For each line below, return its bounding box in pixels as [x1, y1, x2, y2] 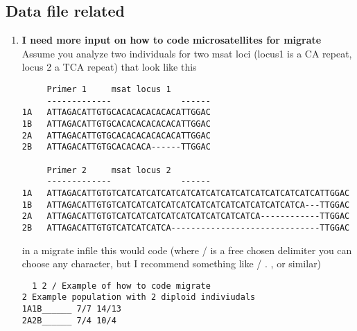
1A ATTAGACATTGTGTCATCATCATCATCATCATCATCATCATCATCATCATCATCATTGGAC [21, 188, 350, 198]
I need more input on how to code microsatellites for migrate [21, 33, 322, 47]
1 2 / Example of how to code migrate [32, 280, 211, 291]
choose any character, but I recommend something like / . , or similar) [21, 256, 322, 271]
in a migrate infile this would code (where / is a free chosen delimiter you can [21, 242, 352, 257]
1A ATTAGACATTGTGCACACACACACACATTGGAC [21, 107, 211, 118]
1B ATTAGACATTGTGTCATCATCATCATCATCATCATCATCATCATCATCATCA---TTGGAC [21, 199, 350, 210]
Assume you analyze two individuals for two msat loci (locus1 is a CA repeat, [21, 46, 352, 60]
